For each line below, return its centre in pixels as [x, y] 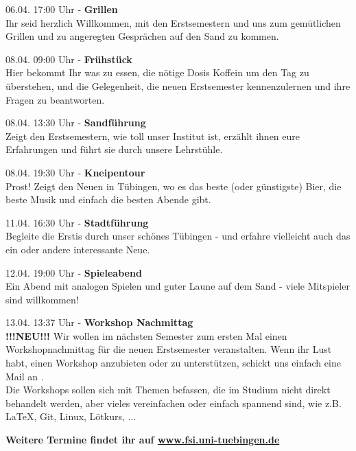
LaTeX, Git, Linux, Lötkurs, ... [71, 416]
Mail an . [25, 376]
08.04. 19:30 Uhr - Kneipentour [75, 172]
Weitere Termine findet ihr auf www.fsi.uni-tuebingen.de [143, 440]
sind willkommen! [42, 299]
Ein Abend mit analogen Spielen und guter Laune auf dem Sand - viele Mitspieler [178, 286]
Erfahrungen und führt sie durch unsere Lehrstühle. [114, 149]
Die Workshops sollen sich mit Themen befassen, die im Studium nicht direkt [168, 390]
